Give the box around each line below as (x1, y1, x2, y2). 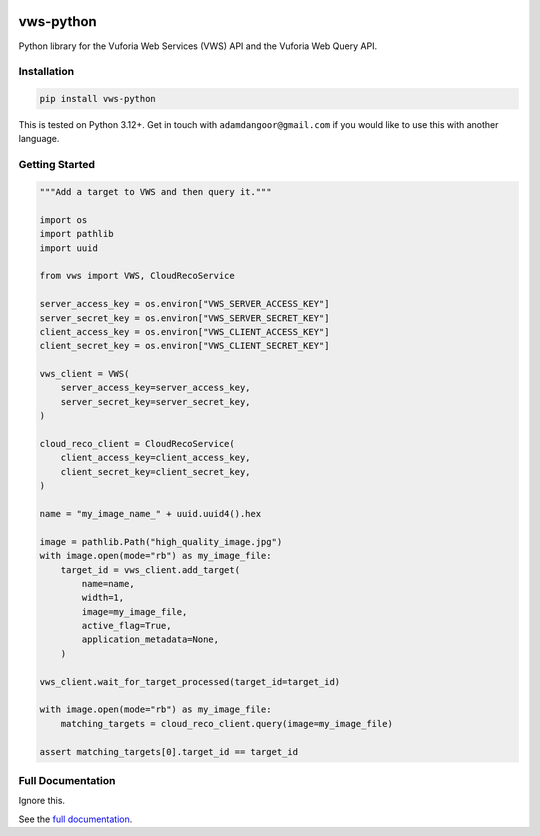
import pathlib (39, 228, 114, 240)
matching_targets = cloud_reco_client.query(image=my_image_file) (60, 718, 394, 729)
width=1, (81, 592, 125, 604)
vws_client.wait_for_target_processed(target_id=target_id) (39, 676, 341, 687)
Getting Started (18, 158, 95, 172)
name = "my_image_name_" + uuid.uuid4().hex (39, 508, 262, 519)
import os (39, 214, 88, 225)
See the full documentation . (18, 813, 133, 825)
